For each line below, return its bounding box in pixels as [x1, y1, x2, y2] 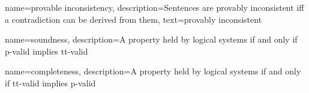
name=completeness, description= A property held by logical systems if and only [5, 65, 301, 77]
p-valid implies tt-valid [5, 44, 88, 57]
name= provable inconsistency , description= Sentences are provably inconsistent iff [5, 1, 304, 13]
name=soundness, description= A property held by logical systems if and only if [5, 33, 298, 46]
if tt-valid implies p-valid [5, 76, 96, 89]
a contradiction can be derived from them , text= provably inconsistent [5, 13, 262, 25]
